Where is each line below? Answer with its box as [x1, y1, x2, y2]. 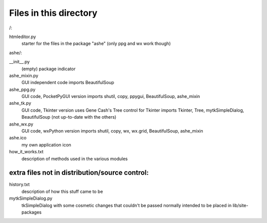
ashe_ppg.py [9, 87, 36, 92]
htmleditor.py [9, 34, 37, 40]
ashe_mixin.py [9, 72, 39, 79]
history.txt [9, 181, 30, 187]
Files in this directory [9, 7, 97, 18]
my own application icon [21, 141, 72, 148]
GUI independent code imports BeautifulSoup [21, 80, 115, 86]
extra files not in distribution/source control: [9, 169, 149, 177]
